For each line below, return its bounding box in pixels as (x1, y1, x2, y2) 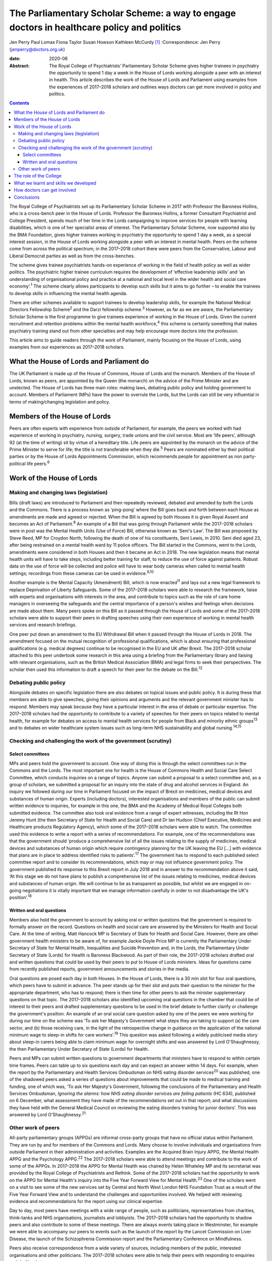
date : (9, 55, 21, 62)
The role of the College (14, 173, 62, 179)
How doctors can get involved (14, 187, 77, 193)
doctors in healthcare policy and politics (9, 22, 181, 33)
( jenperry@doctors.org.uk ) (9, 46, 65, 52)
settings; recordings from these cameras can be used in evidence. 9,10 (9, 569, 154, 576)
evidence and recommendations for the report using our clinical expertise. (9, 1198, 164, 1204)
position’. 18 (9, 893, 32, 900)
